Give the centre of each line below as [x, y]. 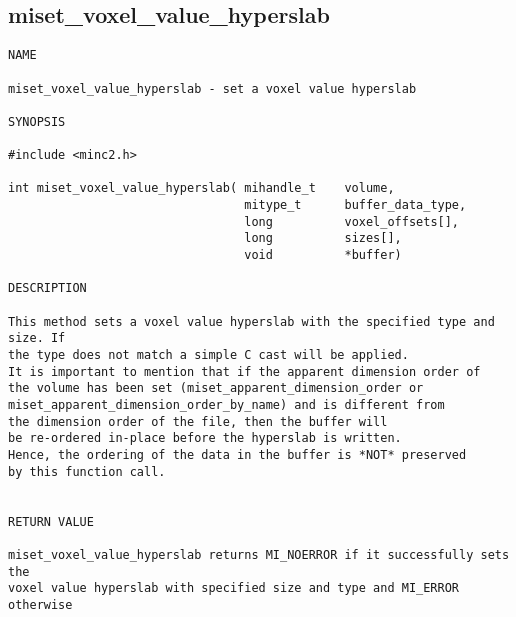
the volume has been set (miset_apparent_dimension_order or [216, 388]
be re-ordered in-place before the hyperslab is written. [205, 438]
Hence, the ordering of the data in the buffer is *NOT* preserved [237, 454]
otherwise [40, 604]
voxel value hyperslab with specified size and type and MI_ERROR [234, 588]
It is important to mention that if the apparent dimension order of [244, 371]
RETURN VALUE [51, 521]
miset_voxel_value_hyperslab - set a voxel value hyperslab [212, 88]
